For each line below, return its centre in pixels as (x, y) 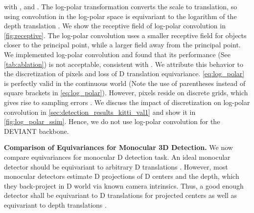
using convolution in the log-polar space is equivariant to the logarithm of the (120, 16)
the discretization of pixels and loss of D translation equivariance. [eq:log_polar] (124, 74)
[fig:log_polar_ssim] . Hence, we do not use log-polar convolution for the (112, 121)
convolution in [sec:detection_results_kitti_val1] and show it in (100, 112)
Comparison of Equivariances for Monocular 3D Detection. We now (118, 147)
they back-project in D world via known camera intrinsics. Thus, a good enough (124, 185)
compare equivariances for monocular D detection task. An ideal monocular (117, 157)
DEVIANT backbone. (36, 131)
